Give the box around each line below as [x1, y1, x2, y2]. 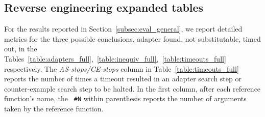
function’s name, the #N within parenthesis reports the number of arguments [4, 93, 247, 104]
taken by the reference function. [4, 103, 104, 114]
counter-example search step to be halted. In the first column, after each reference [4, 83, 261, 94]
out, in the [4, 43, 37, 54]
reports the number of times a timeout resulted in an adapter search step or [4, 73, 242, 84]
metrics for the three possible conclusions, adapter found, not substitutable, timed [4, 33, 261, 44]
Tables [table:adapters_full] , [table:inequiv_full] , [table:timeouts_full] [4, 53, 226, 64]
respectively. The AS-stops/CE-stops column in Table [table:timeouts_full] [4, 63, 239, 74]
